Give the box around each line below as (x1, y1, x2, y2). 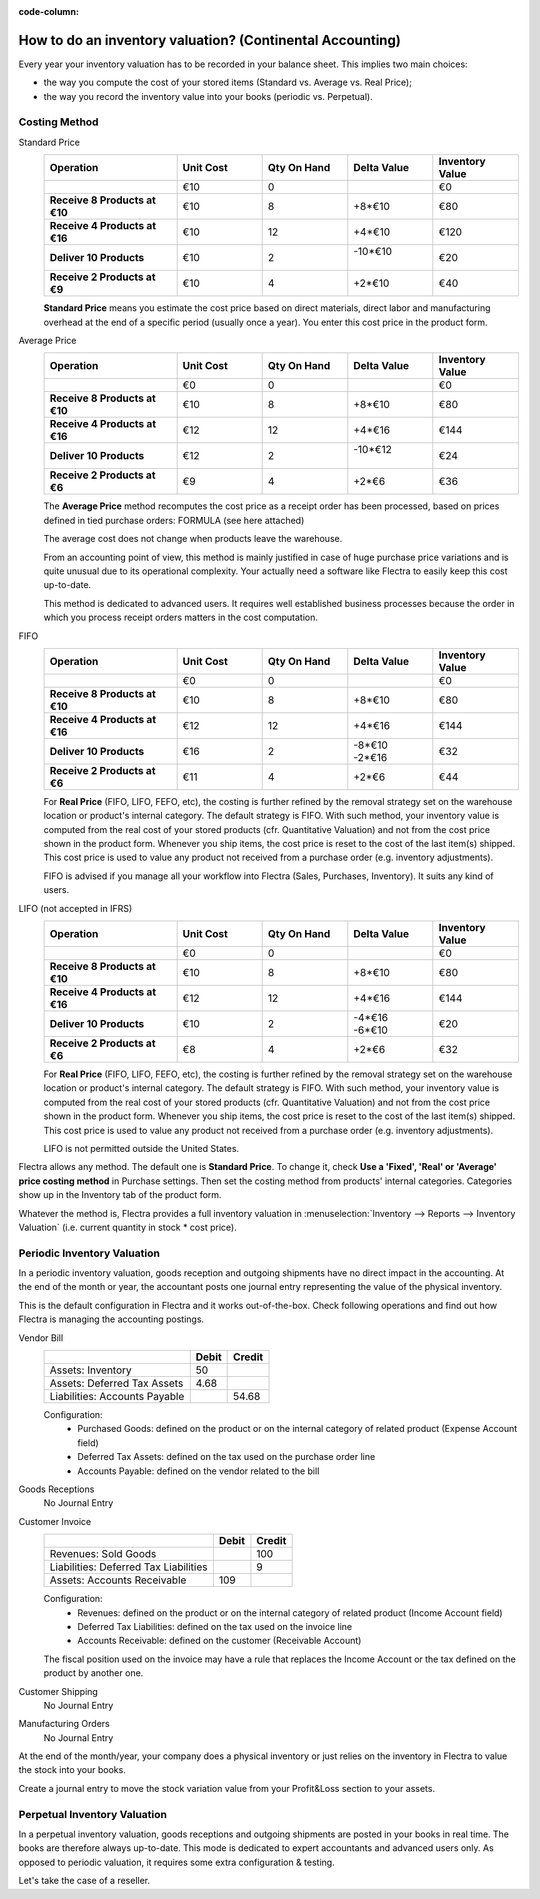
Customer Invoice (18, 1515, 92, 1527)
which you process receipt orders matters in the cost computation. (43, 611, 319, 624)
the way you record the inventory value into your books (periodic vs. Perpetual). (43, 90, 374, 102)
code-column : (18, 6, 80, 17)
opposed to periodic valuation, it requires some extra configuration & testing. (18, 1856, 335, 1868)
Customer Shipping (18, 1685, 99, 1697)
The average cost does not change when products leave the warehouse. (43, 533, 343, 545)
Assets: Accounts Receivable (49, 1573, 187, 1587)
